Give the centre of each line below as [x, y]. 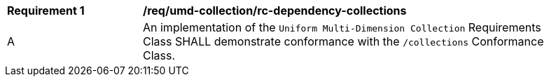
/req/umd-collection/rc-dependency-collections [275, 11]
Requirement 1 [46, 11]
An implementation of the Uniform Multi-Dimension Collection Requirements [342, 27]
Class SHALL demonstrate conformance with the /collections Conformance [343, 41]
